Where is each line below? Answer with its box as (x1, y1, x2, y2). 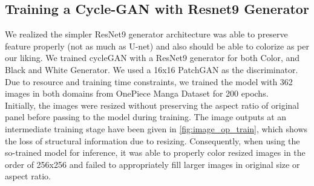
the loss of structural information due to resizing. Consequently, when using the (5, 134, 300, 147)
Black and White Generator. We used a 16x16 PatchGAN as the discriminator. (5, 63, 298, 75)
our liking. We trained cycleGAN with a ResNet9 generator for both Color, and (5, 51, 300, 64)
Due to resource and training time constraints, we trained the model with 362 (5, 75, 293, 88)
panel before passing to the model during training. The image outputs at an (5, 111, 287, 123)
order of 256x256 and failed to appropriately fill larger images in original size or (5, 158, 300, 170)
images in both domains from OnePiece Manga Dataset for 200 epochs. (5, 87, 269, 100)
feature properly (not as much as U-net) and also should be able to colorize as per (5, 39, 310, 52)
